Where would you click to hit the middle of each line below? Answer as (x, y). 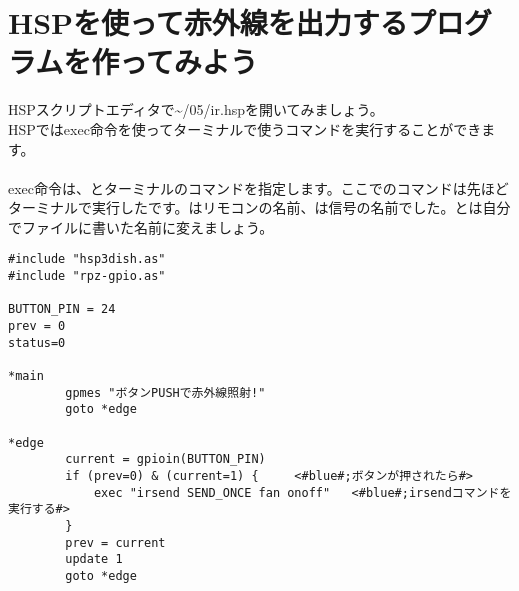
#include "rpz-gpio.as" (87, 276)
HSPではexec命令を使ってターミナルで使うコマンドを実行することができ (245, 128)
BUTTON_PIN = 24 (62, 309)
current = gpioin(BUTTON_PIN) (165, 459)
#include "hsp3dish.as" (87, 259)
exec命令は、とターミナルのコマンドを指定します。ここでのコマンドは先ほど (258, 187)
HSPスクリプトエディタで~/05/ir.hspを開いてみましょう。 (196, 109)
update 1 (94, 559)
